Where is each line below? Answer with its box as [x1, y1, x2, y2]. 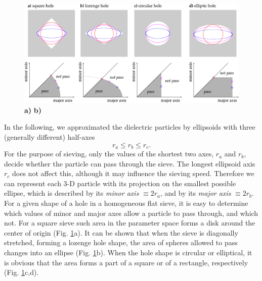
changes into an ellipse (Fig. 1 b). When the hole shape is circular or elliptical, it [4, 247, 252, 258]
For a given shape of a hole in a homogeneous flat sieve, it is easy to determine [4, 198, 248, 208]
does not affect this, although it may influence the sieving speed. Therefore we [12, 168, 254, 179]
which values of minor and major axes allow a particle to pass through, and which [4, 207, 258, 218]
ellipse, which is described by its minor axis [4, 188, 139, 198]
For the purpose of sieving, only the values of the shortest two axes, [4, 148, 214, 159]
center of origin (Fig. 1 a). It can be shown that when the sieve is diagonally [4, 227, 238, 238]
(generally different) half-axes [4, 132, 95, 142]
